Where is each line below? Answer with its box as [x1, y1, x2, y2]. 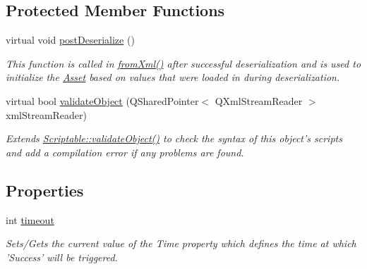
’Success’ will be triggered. [6, 249, 118, 264]
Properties [6, 179, 84, 201]
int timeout [6, 212, 54, 227]
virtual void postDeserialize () [6, 32, 135, 47]
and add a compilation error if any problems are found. [6, 144, 244, 159]
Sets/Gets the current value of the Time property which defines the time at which [6, 236, 356, 251]
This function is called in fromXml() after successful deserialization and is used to [6, 56, 361, 70]
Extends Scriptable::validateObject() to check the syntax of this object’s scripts [6, 131, 342, 146]
